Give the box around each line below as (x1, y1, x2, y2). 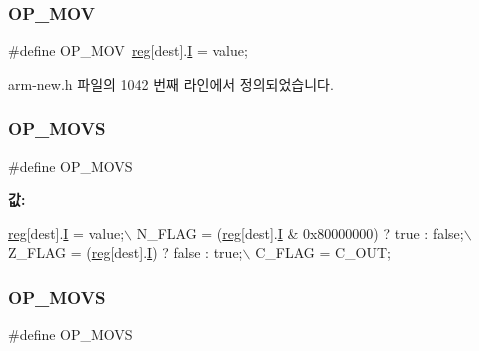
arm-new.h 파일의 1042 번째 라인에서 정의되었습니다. (8, 73, 334, 94)
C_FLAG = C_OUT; (255, 242, 391, 263)
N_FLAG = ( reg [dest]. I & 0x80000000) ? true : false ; (136, 222, 464, 243)
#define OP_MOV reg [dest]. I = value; (8, 40, 248, 61)
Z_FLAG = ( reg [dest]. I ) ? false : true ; (8, 242, 243, 263)
